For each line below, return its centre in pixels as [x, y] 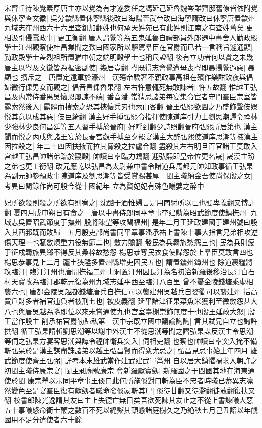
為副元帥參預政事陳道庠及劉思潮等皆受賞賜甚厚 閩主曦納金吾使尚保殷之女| [128, 176]
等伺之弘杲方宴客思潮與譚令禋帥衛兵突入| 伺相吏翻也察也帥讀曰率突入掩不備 [131, 341]
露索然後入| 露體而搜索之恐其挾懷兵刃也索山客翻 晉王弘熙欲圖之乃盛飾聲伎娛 [131, 106]
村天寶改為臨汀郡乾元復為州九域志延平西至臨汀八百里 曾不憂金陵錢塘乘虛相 [129, 282]
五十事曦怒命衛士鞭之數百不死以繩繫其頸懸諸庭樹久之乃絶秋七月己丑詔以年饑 [131, 410]
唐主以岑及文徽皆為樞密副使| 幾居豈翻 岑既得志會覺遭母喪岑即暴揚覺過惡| [125, 67]
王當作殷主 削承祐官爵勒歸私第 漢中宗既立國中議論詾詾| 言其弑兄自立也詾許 [131, 321]
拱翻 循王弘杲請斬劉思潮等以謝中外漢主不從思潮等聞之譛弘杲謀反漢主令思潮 [129, 331]
